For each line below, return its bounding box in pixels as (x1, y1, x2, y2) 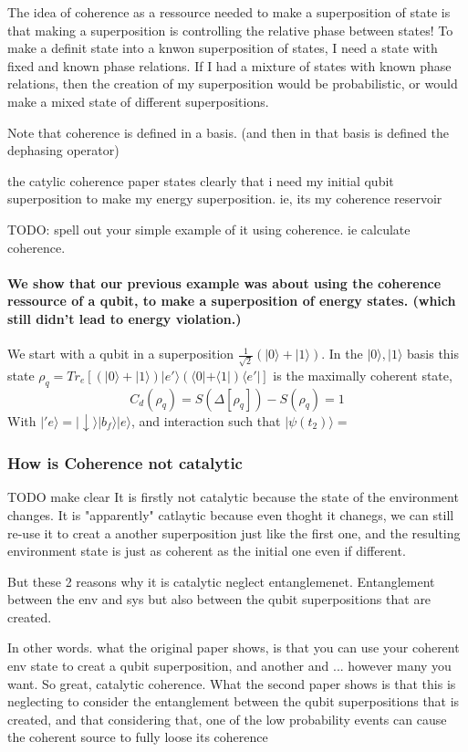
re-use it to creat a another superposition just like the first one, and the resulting (7, 523, 461, 542)
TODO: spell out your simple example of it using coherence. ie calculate (7, 219, 411, 238)
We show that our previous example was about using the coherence (7, 273, 442, 292)
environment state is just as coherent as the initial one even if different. (7, 541, 406, 560)
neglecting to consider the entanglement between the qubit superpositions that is (7, 692, 460, 711)
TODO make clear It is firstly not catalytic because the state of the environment (7, 487, 459, 507)
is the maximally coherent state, (273, 365, 452, 384)
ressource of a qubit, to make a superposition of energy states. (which (7, 291, 456, 310)
